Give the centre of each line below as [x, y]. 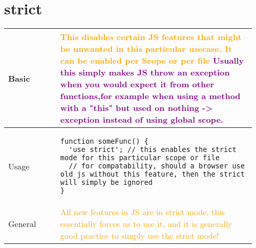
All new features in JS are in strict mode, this [142, 212]
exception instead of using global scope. [142, 120]
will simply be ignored [106, 183]
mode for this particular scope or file [140, 158]
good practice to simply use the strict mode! [140, 236]
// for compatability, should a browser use [157, 166]
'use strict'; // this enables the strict [153, 150]
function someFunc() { [104, 141]
